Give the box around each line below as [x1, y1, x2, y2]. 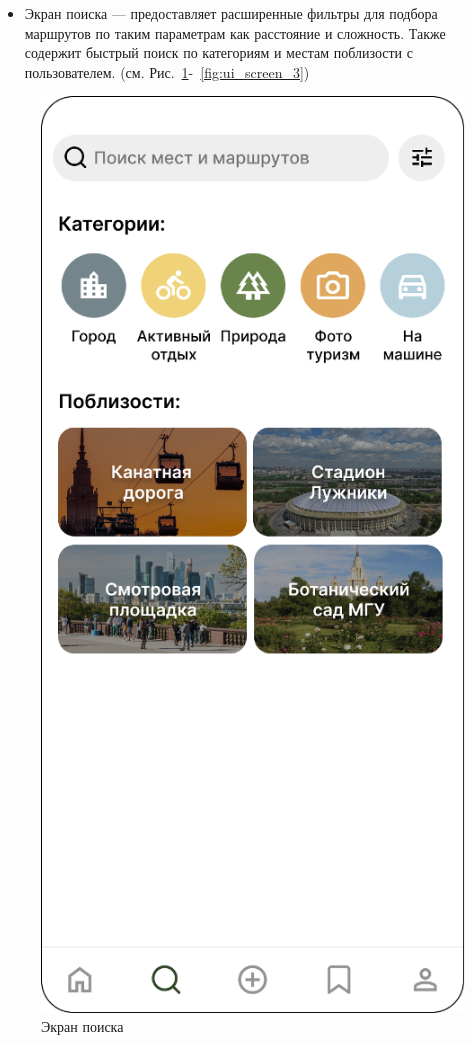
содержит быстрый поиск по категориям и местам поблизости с [24, 42, 413, 63]
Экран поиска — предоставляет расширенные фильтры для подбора [24, 3, 438, 23]
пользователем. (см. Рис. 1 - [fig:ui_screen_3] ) [24, 61, 310, 82]
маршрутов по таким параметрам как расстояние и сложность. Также [24, 22, 446, 43]
